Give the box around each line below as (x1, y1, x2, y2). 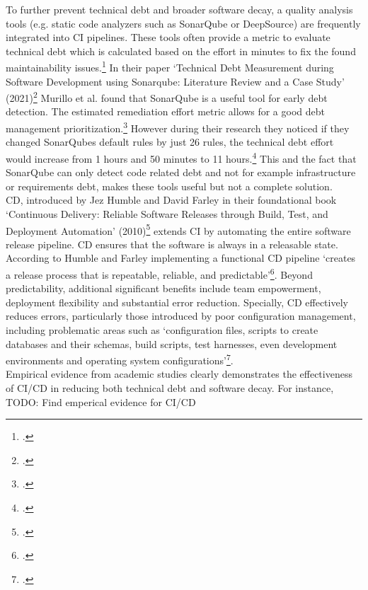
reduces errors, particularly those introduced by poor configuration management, (6, 308, 356, 323)
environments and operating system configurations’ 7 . (6, 351, 234, 367)
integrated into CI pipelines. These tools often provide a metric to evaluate (6, 30, 330, 45)
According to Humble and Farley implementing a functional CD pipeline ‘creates (6, 250, 356, 265)
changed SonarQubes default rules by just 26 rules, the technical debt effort (6, 134, 334, 149)
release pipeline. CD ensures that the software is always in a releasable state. (6, 236, 338, 251)
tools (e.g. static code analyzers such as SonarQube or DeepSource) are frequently (6, 16, 361, 30)
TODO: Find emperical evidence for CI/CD (6, 394, 196, 409)
